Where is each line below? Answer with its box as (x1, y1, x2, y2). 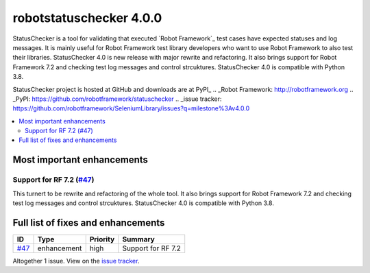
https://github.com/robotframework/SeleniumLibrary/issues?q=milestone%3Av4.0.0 (12, 104, 250, 112)
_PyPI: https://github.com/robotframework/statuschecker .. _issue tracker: (12, 95, 222, 103)
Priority (89, 234, 115, 244)
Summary (122, 234, 156, 244)
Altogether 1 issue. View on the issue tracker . (12, 257, 140, 265)
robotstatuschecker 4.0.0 (12, 10, 162, 25)
